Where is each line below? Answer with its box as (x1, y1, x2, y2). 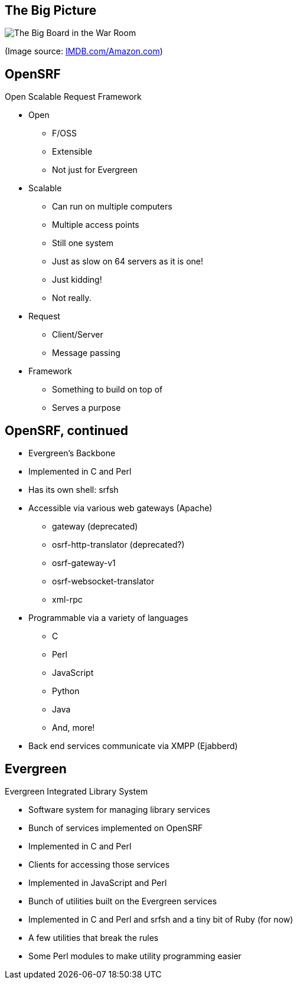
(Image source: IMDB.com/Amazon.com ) (5, 46, 163, 57)
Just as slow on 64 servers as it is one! (52, 256, 204, 267)
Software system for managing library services (28, 804, 210, 815)
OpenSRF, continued (5, 423, 128, 438)
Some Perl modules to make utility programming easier (28, 950, 241, 961)
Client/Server (52, 329, 103, 340)
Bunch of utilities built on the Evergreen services (28, 895, 217, 906)
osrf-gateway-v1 (52, 558, 116, 568)
